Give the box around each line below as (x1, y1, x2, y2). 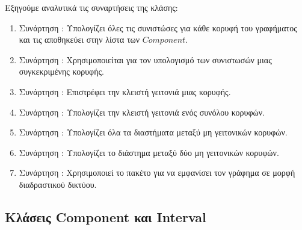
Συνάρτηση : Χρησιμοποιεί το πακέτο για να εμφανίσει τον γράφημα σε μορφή (19, 166, 295, 179)
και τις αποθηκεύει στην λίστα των (19, 33, 140, 46)
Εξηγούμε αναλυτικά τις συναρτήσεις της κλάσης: (5, 1, 178, 13)
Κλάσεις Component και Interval (5, 207, 206, 226)
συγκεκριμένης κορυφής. (19, 65, 104, 78)
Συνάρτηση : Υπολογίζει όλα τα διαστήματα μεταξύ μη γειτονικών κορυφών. (19, 126, 288, 138)
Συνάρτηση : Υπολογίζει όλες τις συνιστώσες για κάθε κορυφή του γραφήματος (19, 21, 297, 34)
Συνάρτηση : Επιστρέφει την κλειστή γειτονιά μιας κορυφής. (19, 85, 231, 98)
